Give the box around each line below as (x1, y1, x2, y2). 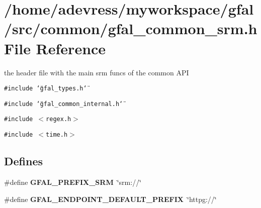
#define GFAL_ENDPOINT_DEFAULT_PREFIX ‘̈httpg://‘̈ (4, 193, 217, 204)
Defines (4, 153, 43, 169)
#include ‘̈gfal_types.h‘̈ (4, 85, 87, 92)
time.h (46, 131, 68, 139)
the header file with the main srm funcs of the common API (4, 67, 189, 77)
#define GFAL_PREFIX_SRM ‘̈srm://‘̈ (4, 176, 142, 187)
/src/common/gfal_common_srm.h (4, 18, 257, 39)
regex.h (46, 116, 71, 123)
